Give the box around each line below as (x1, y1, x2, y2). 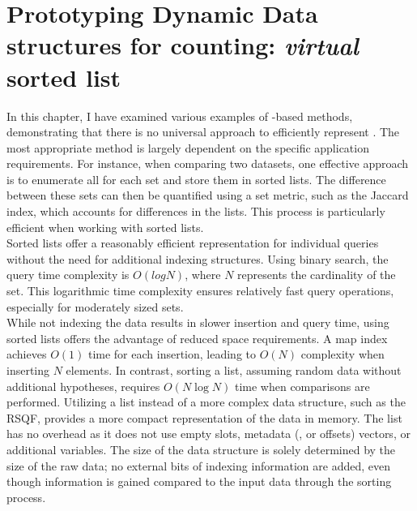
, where (185, 266, 221, 283)
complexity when (300, 346, 385, 363)
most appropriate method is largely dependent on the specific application (6, 139, 369, 156)
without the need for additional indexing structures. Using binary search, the (6, 250, 389, 267)
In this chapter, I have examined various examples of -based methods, (6, 107, 353, 124)
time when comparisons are (234, 377, 370, 394)
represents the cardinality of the (237, 266, 396, 283)
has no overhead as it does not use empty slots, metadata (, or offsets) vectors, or (6, 425, 411, 442)
